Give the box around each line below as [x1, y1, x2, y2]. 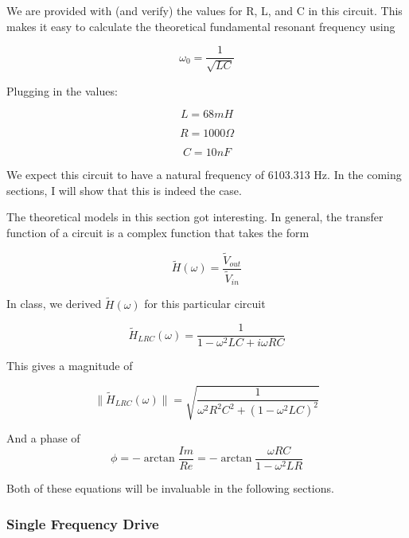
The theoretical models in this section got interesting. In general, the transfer [6, 209, 384, 225]
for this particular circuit [144, 295, 266, 312]
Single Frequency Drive [6, 513, 159, 533]
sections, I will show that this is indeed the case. [6, 181, 242, 198]
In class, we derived [6, 295, 102, 312]
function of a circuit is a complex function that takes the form [6, 224, 310, 241]
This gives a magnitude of [6, 357, 133, 374]
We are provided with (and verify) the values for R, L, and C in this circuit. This [6, 2, 403, 18]
